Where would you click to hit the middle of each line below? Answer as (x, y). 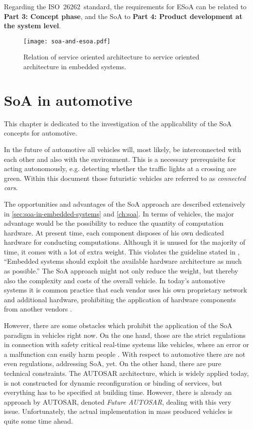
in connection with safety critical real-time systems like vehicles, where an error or (126, 344)
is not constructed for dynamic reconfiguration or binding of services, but (113, 382)
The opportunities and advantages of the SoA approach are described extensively (125, 204)
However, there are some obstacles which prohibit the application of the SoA (118, 325)
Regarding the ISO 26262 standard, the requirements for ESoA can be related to (125, 6)
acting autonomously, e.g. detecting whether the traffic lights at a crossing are (120, 168)
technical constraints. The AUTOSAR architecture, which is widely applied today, (126, 373)
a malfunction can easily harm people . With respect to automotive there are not (125, 354)
